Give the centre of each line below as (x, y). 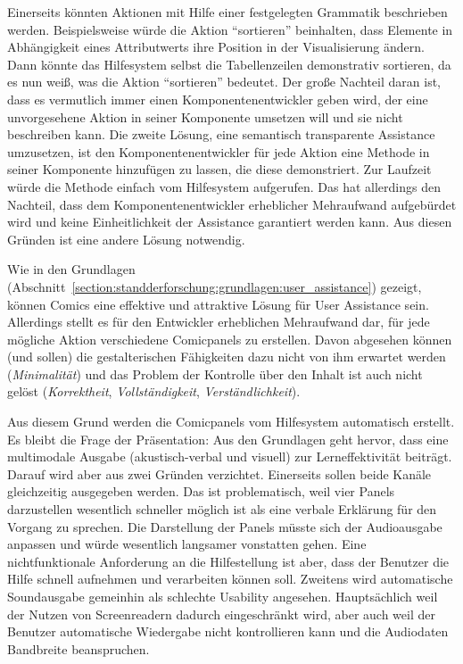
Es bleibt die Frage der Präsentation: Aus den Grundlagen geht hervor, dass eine (228, 439)
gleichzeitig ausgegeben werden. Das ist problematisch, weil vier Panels (201, 491)
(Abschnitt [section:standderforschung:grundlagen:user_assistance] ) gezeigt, (215, 286)
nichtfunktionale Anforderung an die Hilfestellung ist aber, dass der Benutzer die (228, 561)
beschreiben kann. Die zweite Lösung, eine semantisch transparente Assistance (221, 134)
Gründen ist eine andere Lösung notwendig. (126, 239)
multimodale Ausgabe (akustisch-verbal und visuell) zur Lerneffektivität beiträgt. (230, 456)
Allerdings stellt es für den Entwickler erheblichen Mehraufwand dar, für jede (219, 322)
